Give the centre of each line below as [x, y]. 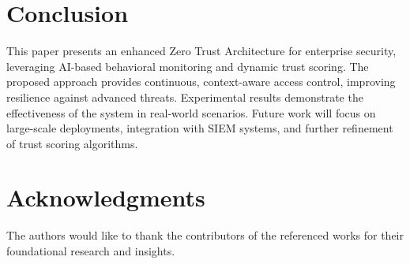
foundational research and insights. [91, 251]
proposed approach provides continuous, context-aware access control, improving [201, 82]
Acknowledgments [106, 197]
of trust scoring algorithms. [72, 143]
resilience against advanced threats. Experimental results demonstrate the [185, 97]
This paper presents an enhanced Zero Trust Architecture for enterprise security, [201, 51]
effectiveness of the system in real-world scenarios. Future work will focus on [191, 112]
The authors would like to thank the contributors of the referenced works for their [205, 235]
